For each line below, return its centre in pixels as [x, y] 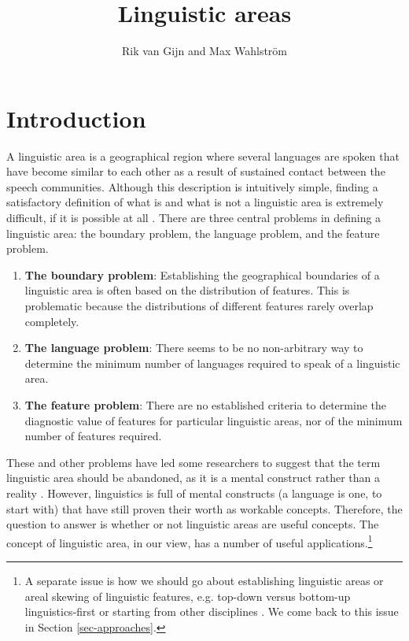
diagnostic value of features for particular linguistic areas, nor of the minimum [214, 420]
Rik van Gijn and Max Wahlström [204, 51]
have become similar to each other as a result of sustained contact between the [196, 171]
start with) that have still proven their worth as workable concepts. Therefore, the [204, 508]
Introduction [76, 118]
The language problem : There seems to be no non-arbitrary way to [194, 348]
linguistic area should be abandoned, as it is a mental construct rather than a [193, 478]
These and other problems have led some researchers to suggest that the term [193, 462]
